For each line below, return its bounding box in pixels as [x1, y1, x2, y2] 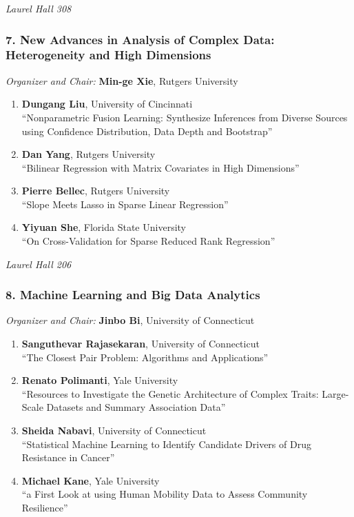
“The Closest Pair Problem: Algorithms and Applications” [21, 349, 269, 364]
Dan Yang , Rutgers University [21, 147, 156, 161]
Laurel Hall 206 [6, 256, 72, 271]
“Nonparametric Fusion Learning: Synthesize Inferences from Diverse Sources [21, 110, 348, 124]
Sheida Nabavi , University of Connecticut [21, 423, 207, 438]
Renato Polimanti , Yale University [21, 373, 178, 387]
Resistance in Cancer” [21, 450, 115, 465]
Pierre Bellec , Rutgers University [21, 183, 170, 198]
